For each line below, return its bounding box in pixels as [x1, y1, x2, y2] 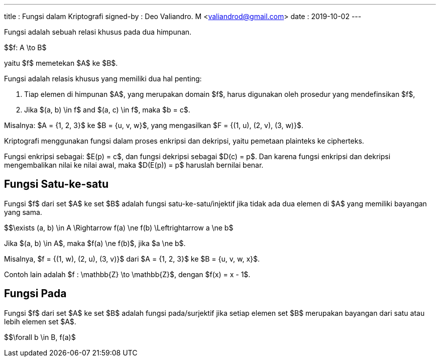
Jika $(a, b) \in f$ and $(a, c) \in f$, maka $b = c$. [24, 105, 190, 114]
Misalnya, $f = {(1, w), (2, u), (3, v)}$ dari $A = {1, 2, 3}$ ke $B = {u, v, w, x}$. [4, 254, 260, 263]
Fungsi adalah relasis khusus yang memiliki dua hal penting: [4, 74, 202, 83]
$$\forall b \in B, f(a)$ [4, 332, 76, 341]
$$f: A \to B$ [4, 43, 47, 52]
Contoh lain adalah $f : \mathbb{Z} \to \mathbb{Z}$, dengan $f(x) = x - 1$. [4, 270, 251, 279]
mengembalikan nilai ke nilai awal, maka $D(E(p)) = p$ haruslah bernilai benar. [4, 161, 264, 169]
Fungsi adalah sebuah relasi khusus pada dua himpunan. [4, 28, 192, 36]
